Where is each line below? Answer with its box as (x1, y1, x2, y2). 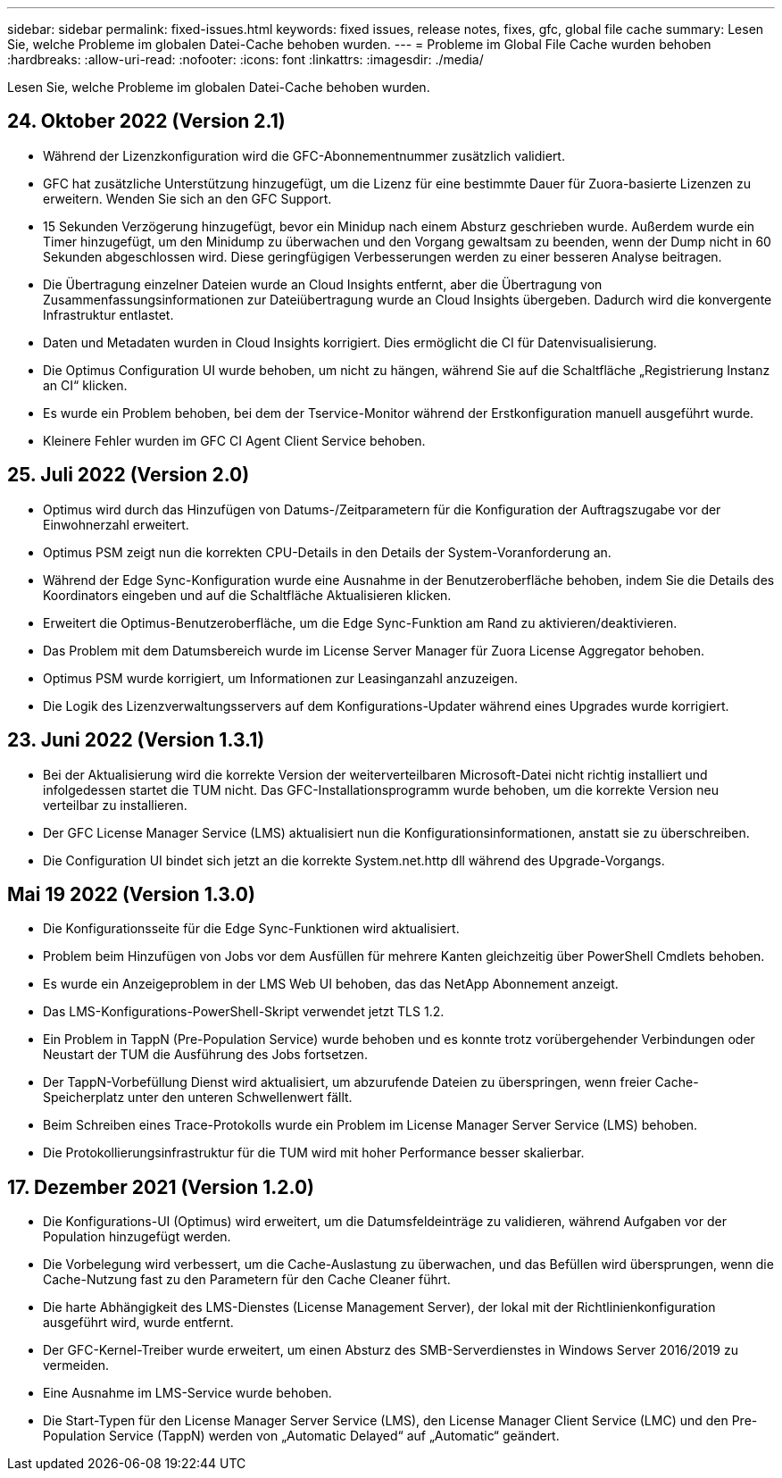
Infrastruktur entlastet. (43, 306, 174, 322)
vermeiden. (43, 1357, 110, 1374)
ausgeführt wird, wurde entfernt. (43, 1315, 234, 1331)
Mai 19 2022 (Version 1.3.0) (7, 882, 255, 906)
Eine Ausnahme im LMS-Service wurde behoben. (43, 1385, 332, 1401)
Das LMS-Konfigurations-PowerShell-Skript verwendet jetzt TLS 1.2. (43, 1004, 445, 1020)
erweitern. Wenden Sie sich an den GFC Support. (43, 190, 332, 206)
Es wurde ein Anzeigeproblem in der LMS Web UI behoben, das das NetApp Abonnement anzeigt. (43, 976, 619, 992)
